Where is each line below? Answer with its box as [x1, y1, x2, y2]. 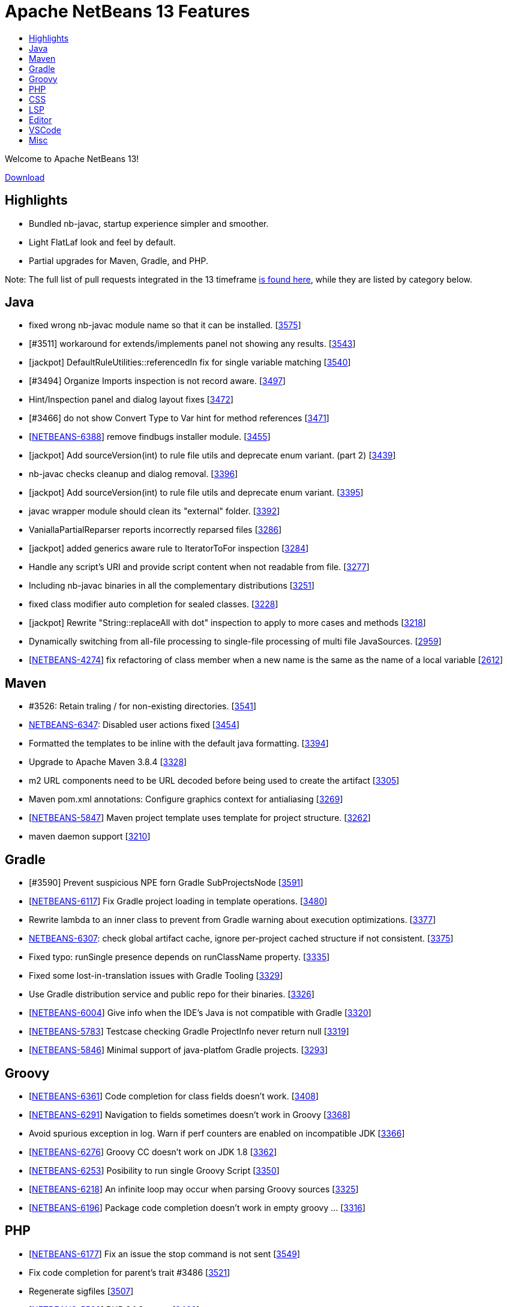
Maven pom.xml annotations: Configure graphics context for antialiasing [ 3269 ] [29, 794, 343, 805]
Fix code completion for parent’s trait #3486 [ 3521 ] [29, 1267, 230, 1278]
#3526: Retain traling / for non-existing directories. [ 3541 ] [29, 701, 257, 712]
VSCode [29, 124, 61, 135]
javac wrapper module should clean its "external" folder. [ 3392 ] [29, 506, 280, 517]
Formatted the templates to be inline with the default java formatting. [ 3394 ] [29, 738, 329, 749]
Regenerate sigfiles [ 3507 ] [29, 1285, 134, 1296]
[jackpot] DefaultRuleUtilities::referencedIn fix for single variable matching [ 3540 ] [29, 357, 351, 368]
